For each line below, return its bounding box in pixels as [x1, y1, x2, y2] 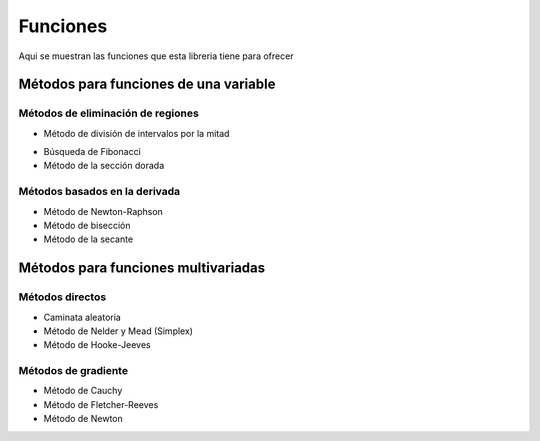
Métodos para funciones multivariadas [18, 260, 266, 277]
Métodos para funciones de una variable [18, 76, 276, 93]
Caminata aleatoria [43, 311, 122, 323]
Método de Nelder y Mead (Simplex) [43, 325, 194, 337]
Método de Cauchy [43, 385, 123, 397]
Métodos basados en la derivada [18, 185, 181, 199]
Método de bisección [43, 220, 131, 232]
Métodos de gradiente [18, 364, 129, 378]
